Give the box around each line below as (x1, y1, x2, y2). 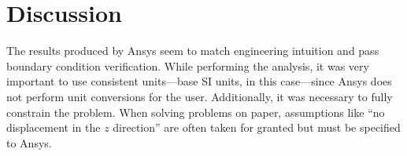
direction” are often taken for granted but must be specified (113, 119, 401, 136)
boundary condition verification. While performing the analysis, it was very (6, 57, 369, 74)
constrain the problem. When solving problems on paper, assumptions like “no (6, 103, 385, 120)
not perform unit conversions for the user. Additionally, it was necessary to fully (6, 88, 393, 104)
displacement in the (6, 119, 101, 136)
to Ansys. (6, 134, 52, 151)
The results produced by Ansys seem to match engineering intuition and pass (6, 42, 379, 59)
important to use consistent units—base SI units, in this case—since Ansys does (6, 73, 392, 89)
